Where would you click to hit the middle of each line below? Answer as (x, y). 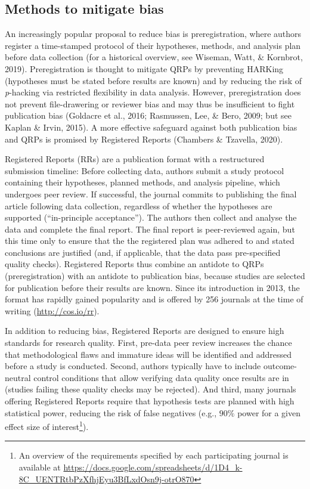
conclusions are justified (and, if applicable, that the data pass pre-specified (143, 252)
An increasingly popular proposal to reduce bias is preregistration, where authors (153, 34)
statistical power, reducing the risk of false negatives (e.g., (111, 412)
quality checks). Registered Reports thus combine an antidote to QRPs (134, 264)
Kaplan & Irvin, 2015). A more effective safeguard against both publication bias (151, 127)
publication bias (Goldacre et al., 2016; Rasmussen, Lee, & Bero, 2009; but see (148, 115)
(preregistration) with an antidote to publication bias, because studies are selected (155, 276)
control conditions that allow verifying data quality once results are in (161, 377)
